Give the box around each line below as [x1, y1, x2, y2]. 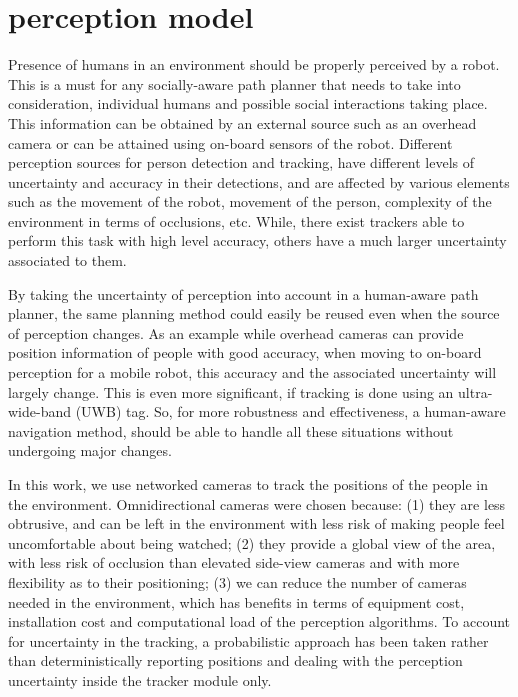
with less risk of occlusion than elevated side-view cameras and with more [8, 552, 460, 573]
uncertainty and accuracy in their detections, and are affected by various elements [8, 171, 510, 192]
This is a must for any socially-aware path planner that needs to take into [8, 73, 461, 94]
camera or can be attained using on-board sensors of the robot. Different [8, 132, 453, 153]
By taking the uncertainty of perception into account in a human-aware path [8, 283, 479, 304]
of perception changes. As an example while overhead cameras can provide [8, 322, 464, 343]
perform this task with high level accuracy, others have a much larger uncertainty [8, 230, 507, 251]
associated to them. [8, 250, 127, 271]
